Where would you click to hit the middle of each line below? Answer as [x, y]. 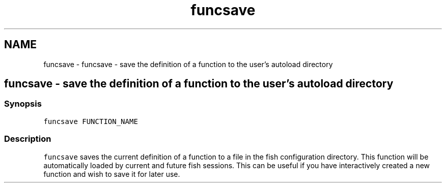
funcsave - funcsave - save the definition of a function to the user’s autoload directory [188, 64]
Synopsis [23, 104]
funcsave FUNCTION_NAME [91, 121]
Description [28, 139]
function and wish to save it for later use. [112, 174]
